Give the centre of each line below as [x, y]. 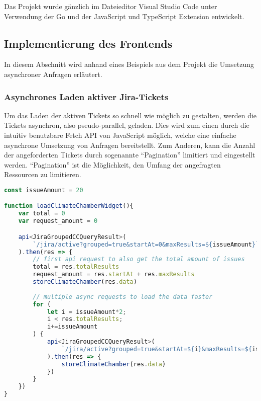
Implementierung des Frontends [88, 43]
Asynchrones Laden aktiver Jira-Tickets [86, 96]
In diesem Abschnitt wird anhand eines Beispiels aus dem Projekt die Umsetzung [129, 64]
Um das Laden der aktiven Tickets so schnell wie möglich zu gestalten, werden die [130, 115]
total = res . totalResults [76, 267]
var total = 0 [42, 214]
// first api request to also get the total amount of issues [139, 259]
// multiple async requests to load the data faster [123, 297]
